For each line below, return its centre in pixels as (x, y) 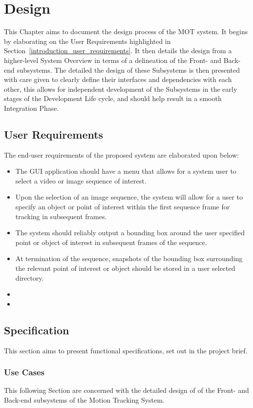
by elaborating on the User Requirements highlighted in (87, 41)
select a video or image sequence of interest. (81, 180)
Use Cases (24, 372)
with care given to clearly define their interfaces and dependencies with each (118, 79)
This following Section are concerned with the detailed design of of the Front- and (126, 390)
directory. (30, 277)
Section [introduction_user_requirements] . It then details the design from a (118, 51)
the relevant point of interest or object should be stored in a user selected (125, 268)
